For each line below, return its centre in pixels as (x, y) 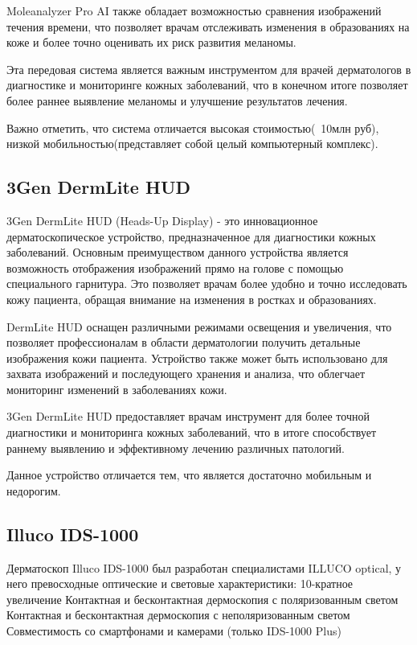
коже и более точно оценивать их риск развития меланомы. (151, 42)
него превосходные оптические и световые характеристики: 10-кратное (180, 583)
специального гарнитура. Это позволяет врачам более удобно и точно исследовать (207, 283)
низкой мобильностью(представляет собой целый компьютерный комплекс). (192, 144)
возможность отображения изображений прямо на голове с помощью (175, 267)
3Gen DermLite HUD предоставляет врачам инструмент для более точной (188, 416)
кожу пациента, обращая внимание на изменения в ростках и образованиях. (192, 299)
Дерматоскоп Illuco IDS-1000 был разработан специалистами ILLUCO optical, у (204, 567)
